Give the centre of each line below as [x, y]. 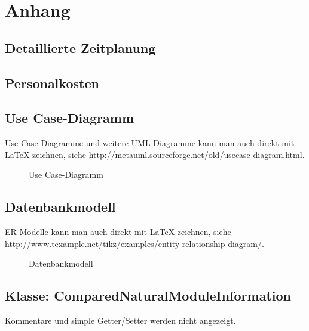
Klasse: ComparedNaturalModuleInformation [148, 296]
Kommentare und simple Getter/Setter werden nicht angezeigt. [120, 321]
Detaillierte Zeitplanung [80, 47]
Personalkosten [52, 83]
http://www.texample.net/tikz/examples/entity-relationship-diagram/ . [134, 243]
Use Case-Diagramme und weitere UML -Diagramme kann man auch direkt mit [150, 143]
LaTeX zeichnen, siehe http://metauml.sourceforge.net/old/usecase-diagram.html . [155, 154]
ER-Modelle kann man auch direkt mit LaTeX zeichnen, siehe [118, 232]
